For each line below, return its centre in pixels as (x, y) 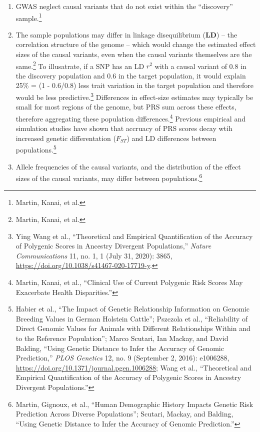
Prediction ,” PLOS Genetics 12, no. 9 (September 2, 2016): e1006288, (122, 358)
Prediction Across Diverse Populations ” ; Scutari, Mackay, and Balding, (124, 414)
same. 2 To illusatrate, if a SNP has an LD (80, 65)
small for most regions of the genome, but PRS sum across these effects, (126, 107)
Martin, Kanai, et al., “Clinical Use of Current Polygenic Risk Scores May (129, 282)
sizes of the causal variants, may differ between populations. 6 (109, 177)
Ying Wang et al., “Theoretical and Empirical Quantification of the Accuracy (134, 236)
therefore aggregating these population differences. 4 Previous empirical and (130, 117)
